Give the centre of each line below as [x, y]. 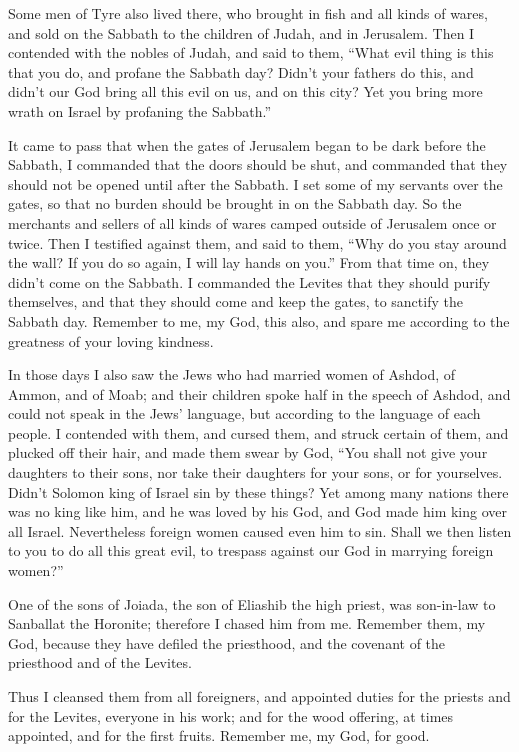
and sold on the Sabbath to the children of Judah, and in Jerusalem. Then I [241, 32]
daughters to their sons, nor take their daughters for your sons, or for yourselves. [255, 472]
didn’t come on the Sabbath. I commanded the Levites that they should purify [249, 281]
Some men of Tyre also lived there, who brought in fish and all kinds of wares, [248, 13]
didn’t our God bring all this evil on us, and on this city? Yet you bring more [245, 91]
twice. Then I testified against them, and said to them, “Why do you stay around [257, 242]
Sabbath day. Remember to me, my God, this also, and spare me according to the [259, 320]
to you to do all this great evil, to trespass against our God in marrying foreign [251, 550]
